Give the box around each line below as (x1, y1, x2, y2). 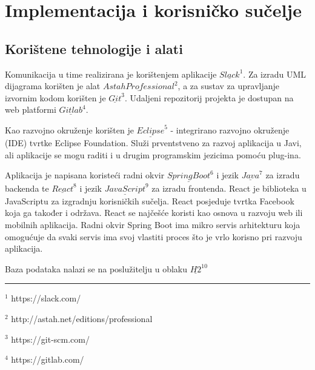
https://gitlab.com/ (11, 353, 84, 366)
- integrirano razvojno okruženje (170, 123, 290, 136)
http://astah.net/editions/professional (11, 312, 153, 325)
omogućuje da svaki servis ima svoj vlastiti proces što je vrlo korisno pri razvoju (5, 230, 302, 243)
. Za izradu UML (243, 67, 307, 80)
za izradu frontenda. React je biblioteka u (151, 181, 307, 194)
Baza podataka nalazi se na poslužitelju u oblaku (5, 262, 187, 275)
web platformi (5, 103, 56, 116)
